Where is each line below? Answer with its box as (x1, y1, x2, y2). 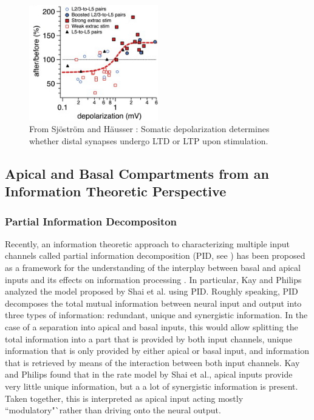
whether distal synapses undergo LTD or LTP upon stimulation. (29, 134, 268, 147)
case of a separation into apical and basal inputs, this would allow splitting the (5, 320, 298, 333)
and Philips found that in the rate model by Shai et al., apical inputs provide (5, 368, 293, 381)
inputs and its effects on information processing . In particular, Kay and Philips (5, 273, 302, 285)
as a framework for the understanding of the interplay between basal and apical (5, 261, 301, 273)
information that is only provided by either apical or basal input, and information (5, 344, 309, 357)
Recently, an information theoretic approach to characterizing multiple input (5, 237, 290, 250)
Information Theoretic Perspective (5, 182, 227, 201)
